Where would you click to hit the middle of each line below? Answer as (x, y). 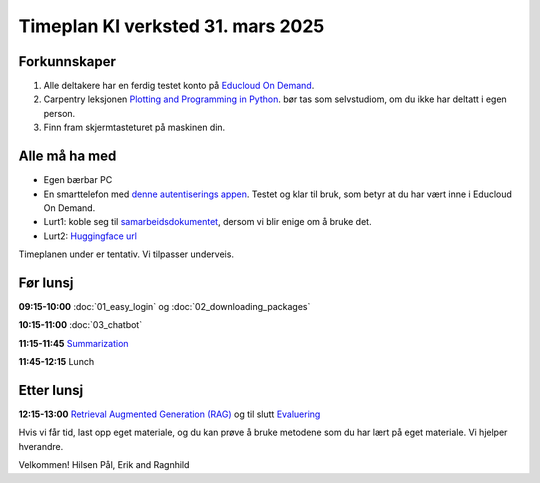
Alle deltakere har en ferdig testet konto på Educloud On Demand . (179, 86)
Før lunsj (46, 282)
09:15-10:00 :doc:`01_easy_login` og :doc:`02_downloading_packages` (164, 306)
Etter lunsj (51, 390)
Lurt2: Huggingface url (90, 236)
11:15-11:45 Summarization (73, 343)
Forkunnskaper (67, 61)
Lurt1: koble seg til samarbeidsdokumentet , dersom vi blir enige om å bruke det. (207, 222)
